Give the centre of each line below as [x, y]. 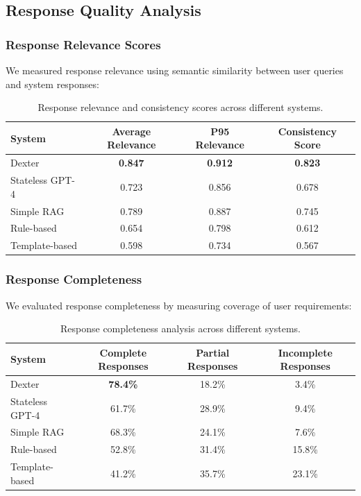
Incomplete [305, 352]
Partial [213, 352]
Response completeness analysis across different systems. [180, 328]
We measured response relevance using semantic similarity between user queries [175, 70]
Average [132, 131]
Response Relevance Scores [83, 44]
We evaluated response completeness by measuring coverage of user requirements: [179, 305]
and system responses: [52, 84]
